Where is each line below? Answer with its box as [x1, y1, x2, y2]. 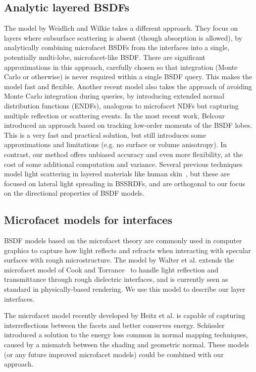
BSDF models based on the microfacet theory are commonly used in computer [4, 235, 242, 246]
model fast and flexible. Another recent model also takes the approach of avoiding [4, 81, 252, 91]
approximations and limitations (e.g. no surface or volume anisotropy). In [4, 139, 227, 150]
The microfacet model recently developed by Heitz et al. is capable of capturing [4, 310, 246, 320]
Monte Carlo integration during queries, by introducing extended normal [4, 91, 224, 101]
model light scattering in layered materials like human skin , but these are [4, 168, 230, 179]
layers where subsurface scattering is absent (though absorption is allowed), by [4, 32, 243, 43]
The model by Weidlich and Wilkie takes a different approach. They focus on [4, 23, 238, 33]
